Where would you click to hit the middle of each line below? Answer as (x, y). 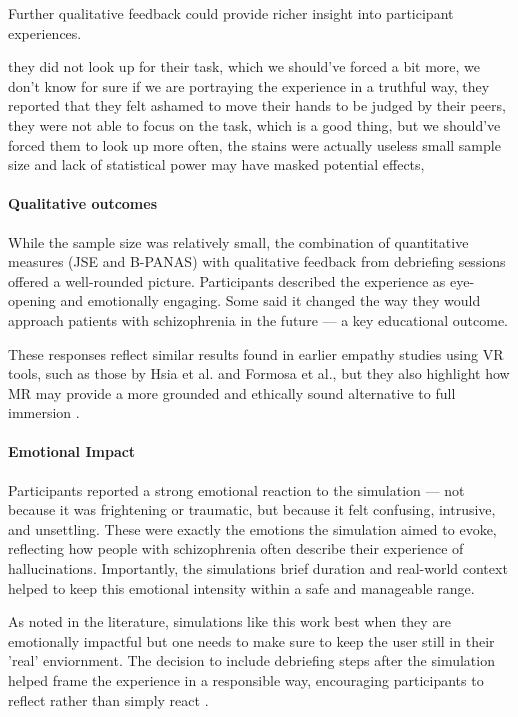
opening (32, 300)
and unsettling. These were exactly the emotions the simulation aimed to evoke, (252, 528)
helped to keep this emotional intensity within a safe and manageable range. (241, 587)
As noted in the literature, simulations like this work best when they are (230, 621)
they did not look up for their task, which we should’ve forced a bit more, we (244, 66)
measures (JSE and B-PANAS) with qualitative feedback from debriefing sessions (257, 261)
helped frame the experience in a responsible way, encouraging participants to (246, 680)
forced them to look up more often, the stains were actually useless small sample (254, 144)
